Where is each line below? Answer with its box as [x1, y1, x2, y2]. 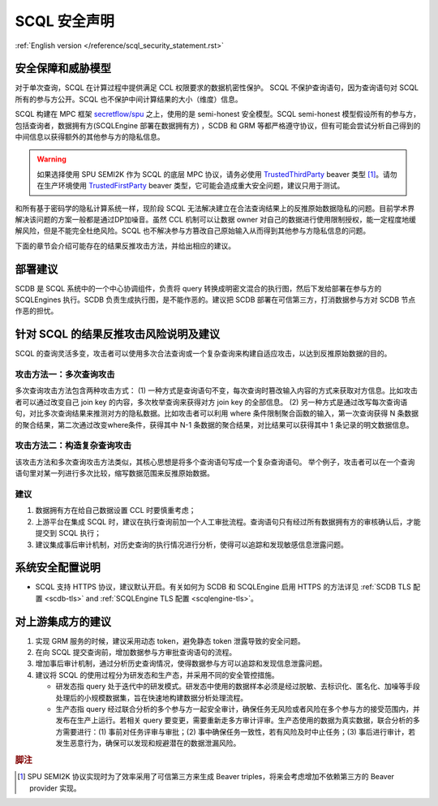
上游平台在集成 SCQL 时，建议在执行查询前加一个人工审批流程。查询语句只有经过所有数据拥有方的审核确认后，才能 [35, 516, 421, 527]
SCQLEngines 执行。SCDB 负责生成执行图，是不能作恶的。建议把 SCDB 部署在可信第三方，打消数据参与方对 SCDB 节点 [15, 295, 416, 304]
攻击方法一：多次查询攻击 [15, 369, 115, 381]
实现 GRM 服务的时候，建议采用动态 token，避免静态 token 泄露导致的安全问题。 [35, 636, 306, 645]
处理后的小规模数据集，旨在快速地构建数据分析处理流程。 [55, 692, 247, 702]
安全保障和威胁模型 [15, 62, 111, 75]
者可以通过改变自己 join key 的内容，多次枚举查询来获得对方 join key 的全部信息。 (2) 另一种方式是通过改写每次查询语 [15, 397, 408, 407]
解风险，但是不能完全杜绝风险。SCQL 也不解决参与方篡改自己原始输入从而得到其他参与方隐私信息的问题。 [15, 226, 371, 235]
